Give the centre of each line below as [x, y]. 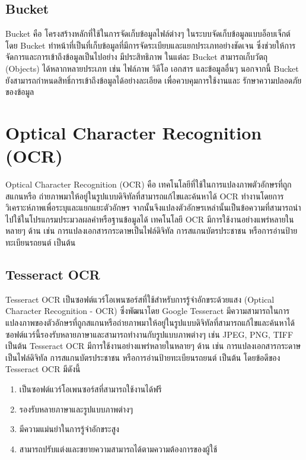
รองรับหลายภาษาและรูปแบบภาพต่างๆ [76, 409]
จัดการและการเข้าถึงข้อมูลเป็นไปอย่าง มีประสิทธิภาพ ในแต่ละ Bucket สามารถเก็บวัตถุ [137, 57]
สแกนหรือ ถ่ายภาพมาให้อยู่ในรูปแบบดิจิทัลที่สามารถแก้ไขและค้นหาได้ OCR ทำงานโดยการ [145, 196]
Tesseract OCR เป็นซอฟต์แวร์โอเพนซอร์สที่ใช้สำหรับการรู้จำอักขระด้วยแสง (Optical [140, 299]
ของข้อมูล [20, 92]
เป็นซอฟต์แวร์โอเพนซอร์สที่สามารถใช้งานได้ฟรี [90, 389]
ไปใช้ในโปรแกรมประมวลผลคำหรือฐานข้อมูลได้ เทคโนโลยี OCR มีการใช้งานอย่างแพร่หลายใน [150, 219]
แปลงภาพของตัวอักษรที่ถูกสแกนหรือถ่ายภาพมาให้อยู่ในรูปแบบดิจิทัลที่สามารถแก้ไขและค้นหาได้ [150, 323]
